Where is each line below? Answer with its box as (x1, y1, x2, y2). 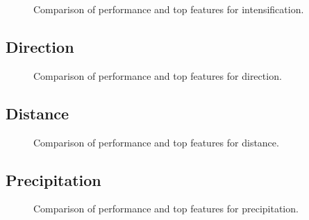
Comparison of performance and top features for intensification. (33, 2, 304, 16)
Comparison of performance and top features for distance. (33, 135, 279, 149)
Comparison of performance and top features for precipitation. (33, 201, 299, 216)
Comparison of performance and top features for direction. (33, 68, 282, 83)
